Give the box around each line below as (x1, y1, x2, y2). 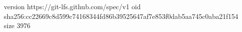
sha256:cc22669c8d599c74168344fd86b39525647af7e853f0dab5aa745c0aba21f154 (4, 11, 239, 21)
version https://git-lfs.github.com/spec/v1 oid (4, 1, 141, 11)
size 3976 (4, 20, 31, 31)
